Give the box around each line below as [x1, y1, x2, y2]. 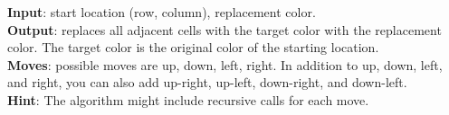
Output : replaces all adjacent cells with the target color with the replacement [7, 20, 442, 39]
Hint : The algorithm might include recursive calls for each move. [7, 90, 369, 109]
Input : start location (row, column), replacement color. [7, 3, 316, 21]
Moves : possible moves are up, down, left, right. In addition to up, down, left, [7, 55, 443, 74]
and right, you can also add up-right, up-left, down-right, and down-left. [7, 73, 407, 92]
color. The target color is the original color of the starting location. [7, 38, 379, 57]
